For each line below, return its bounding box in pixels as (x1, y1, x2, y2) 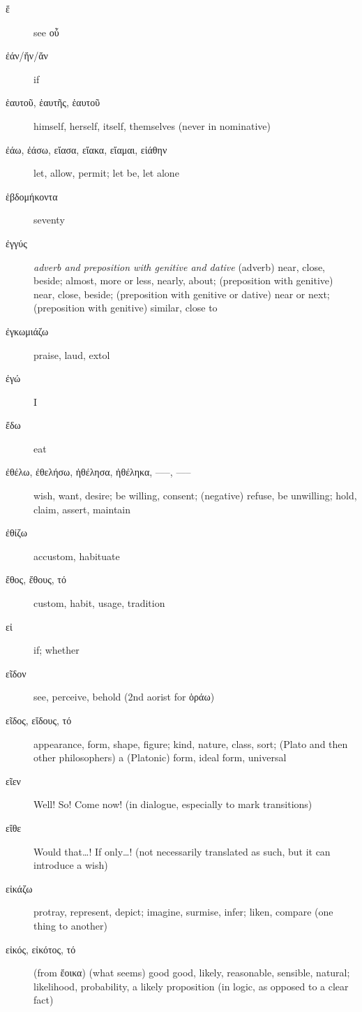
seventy (33, 212, 65, 227)
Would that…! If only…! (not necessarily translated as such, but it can (33, 844, 331, 858)
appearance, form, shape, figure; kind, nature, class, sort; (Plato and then (33, 736, 348, 751)
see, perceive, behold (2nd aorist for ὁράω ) (33, 689, 215, 704)
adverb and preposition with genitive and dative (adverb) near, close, (33, 259, 326, 274)
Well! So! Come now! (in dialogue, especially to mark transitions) (33, 797, 312, 812)
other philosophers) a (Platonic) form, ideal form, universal (33, 750, 287, 765)
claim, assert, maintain (33, 501, 131, 516)
